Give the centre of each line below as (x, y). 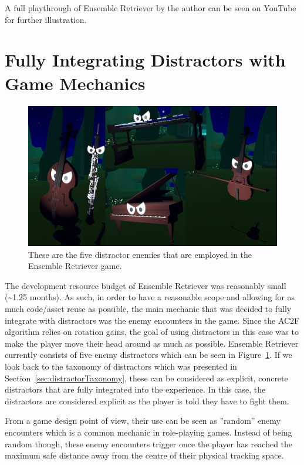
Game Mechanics (75, 83)
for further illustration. (46, 19)
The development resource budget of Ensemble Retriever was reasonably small (146, 285)
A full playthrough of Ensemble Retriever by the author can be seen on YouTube (151, 8)
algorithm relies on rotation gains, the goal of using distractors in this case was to (152, 332)
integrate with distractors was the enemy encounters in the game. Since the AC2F (152, 320)
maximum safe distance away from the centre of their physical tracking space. (144, 455)
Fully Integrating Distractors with (145, 60)
